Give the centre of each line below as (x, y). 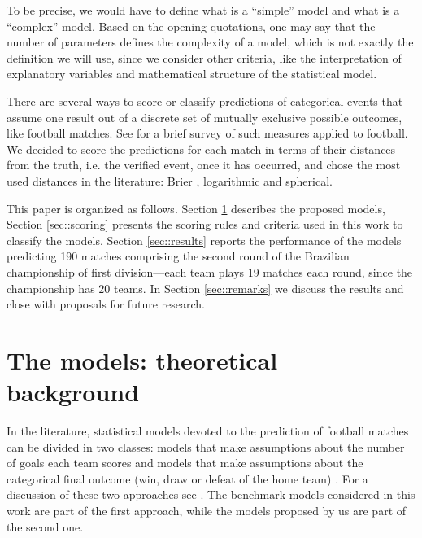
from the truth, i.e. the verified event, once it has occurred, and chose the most (204, 165)
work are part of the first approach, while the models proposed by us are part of (207, 510)
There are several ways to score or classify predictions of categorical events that (205, 101)
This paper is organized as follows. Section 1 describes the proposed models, (196, 208)
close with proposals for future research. (106, 304)
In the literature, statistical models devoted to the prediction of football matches (208, 431)
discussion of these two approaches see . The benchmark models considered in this (211, 494)
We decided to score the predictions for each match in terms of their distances (201, 149)
